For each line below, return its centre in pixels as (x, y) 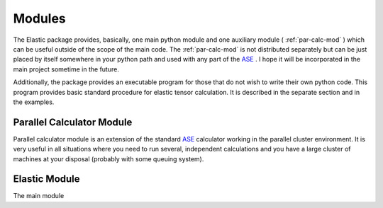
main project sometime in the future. (66, 69)
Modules (40, 18)
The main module (39, 196)
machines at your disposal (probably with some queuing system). (109, 158)
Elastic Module (47, 179)
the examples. (34, 102)
